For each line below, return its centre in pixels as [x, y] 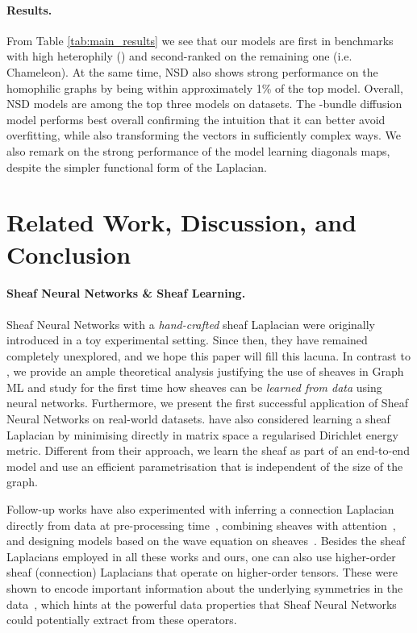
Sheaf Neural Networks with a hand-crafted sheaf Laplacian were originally [191, 324]
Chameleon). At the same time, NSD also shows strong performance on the [192, 71]
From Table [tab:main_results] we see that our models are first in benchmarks [200, 40]
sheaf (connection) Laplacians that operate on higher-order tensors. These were [202, 572]
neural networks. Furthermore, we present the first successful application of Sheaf [207, 403]
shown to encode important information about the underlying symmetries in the [205, 588]
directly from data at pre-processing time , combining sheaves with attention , [201, 525]
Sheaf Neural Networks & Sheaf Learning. [126, 293]
